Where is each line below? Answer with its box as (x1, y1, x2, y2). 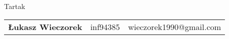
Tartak (4, 1, 25, 11)
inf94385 (90, 20, 120, 32)
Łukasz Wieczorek (8, 20, 82, 32)
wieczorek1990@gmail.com (128, 20, 221, 32)
